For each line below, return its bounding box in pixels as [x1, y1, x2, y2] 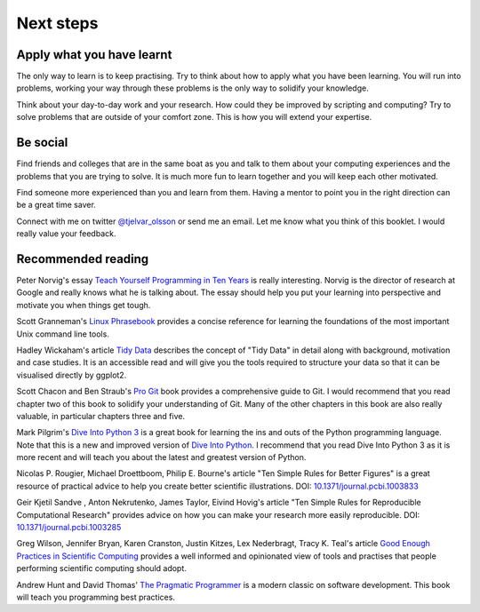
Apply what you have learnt [16, 47, 172, 62]
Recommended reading [16, 251, 149, 266]
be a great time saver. [16, 200, 97, 211]
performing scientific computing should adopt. [16, 563, 187, 574]
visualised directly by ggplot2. [16, 370, 127, 380]
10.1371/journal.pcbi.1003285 [16, 522, 122, 533]
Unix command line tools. [16, 329, 110, 339]
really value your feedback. [16, 228, 116, 239]
